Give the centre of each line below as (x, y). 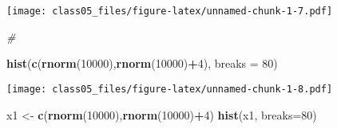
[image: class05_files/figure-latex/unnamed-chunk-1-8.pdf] (170, 89)
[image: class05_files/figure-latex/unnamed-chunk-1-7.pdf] (170, 11)
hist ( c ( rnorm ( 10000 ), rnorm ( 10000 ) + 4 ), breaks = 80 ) (142, 63)
